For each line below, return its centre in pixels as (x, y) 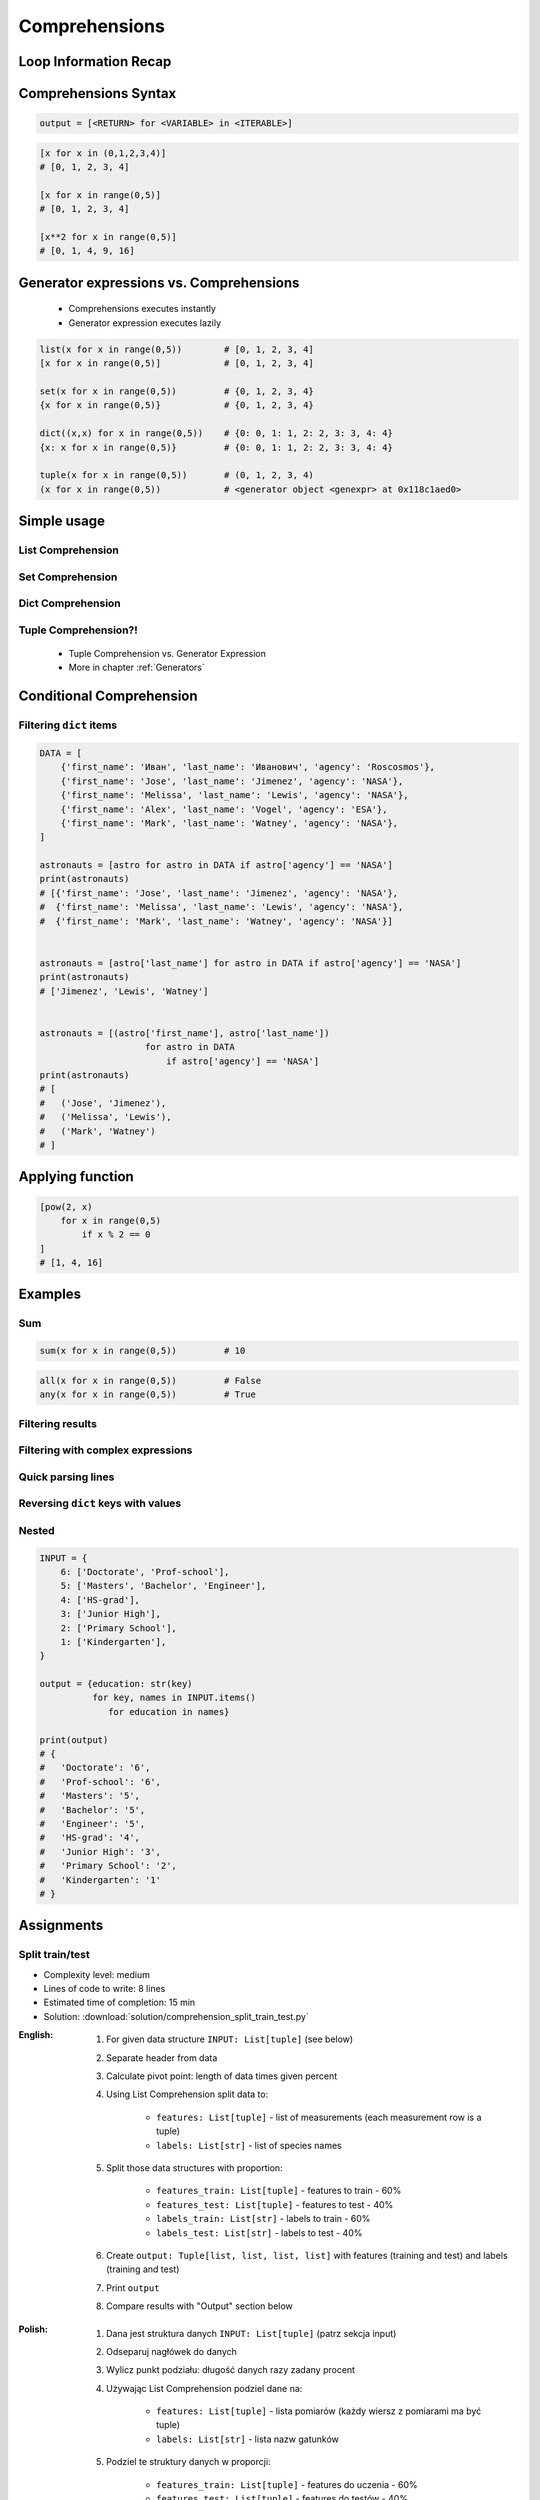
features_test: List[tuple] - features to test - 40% (275, 2204)
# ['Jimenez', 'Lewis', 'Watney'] (124, 991)
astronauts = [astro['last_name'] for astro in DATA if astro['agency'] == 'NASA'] (250, 963)
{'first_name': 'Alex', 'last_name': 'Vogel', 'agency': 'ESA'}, (224, 809)
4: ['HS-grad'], (100, 1599)
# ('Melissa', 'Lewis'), (105, 1117)
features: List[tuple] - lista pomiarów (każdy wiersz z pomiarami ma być (319, 2411)
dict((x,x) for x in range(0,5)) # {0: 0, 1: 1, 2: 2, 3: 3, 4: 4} (216, 433)
